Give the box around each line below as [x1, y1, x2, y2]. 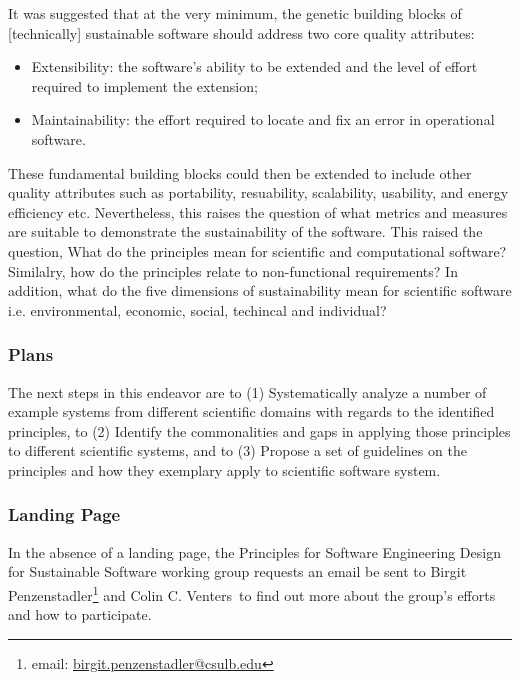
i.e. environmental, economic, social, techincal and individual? [8, 299, 387, 320]
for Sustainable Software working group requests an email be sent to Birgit [8, 561, 467, 582]
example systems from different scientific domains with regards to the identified [8, 401, 495, 422]
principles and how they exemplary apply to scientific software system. [8, 459, 441, 480]
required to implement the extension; [31, 75, 258, 96]
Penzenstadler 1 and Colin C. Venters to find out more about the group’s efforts [8, 581, 496, 605]
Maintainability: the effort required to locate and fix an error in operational [31, 109, 495, 130]
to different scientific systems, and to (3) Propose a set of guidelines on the [8, 440, 467, 461]
